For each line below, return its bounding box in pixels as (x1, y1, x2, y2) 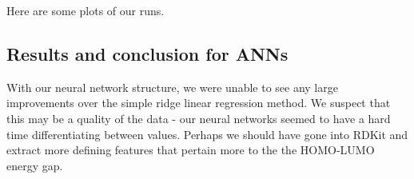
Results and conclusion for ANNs (6, 41, 289, 66)
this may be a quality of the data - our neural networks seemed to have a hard (6, 109, 391, 126)
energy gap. (6, 157, 63, 173)
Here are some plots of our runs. (6, 2, 165, 18)
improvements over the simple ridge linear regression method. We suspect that (6, 94, 391, 111)
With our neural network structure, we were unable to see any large (6, 78, 338, 95)
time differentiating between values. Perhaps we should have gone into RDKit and (6, 125, 408, 142)
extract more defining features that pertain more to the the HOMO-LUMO (6, 141, 375, 158)
